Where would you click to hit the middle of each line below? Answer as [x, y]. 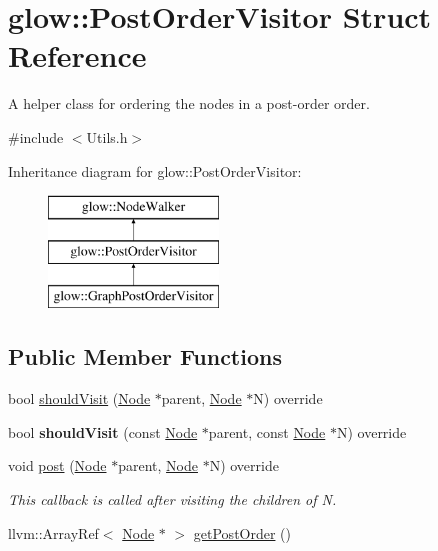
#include [36, 136]
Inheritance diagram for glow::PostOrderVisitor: [155, 170]
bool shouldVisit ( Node [79, 398]
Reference [77, 55]
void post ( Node [57, 465]
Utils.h [107, 136]
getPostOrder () [242, 532]
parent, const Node [267, 431]
